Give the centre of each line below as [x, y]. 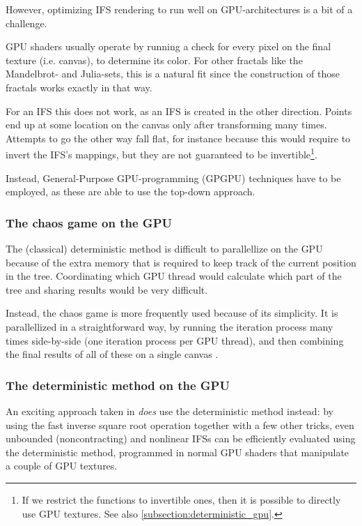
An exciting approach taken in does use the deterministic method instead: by [170, 411]
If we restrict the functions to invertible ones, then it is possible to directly [181, 499]
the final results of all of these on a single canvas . [112, 354]
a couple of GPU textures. [62, 466]
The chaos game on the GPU [89, 222]
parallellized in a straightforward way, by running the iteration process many [170, 326]
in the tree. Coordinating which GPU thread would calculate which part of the [174, 276]
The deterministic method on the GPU [118, 385]
